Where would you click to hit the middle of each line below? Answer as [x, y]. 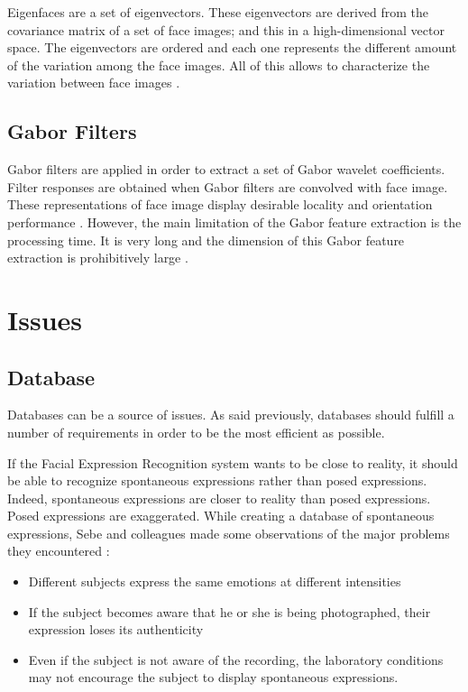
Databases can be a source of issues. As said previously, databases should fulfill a [231, 415]
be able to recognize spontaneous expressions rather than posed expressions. [217, 480]
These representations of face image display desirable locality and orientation [220, 204]
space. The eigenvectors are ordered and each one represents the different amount [232, 47]
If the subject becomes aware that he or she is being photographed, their [229, 611]
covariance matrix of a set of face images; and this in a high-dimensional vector [226, 29]
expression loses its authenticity [116, 629]
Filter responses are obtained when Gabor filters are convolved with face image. [228, 186]
